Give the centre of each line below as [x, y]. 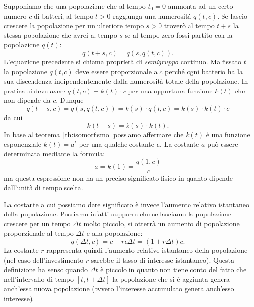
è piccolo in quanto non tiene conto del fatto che [174, 269]
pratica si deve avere [35, 90]
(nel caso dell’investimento [44, 260]
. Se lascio [232, 15]
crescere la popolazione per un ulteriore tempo [74, 25]
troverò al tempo [189, 25]
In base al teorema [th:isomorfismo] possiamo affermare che [94, 134]
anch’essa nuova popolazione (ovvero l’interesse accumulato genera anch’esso [119, 289]
